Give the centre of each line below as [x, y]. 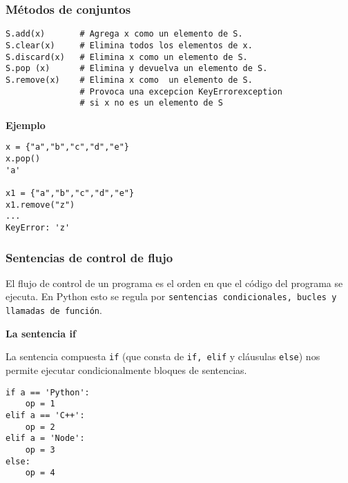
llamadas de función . [54, 310]
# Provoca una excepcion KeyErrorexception [181, 91]
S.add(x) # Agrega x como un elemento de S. [124, 34]
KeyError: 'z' [38, 228]
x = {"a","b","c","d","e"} [67, 147]
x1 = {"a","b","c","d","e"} [70, 194]
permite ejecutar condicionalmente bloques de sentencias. [126, 370]
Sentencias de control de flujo [89, 257]
